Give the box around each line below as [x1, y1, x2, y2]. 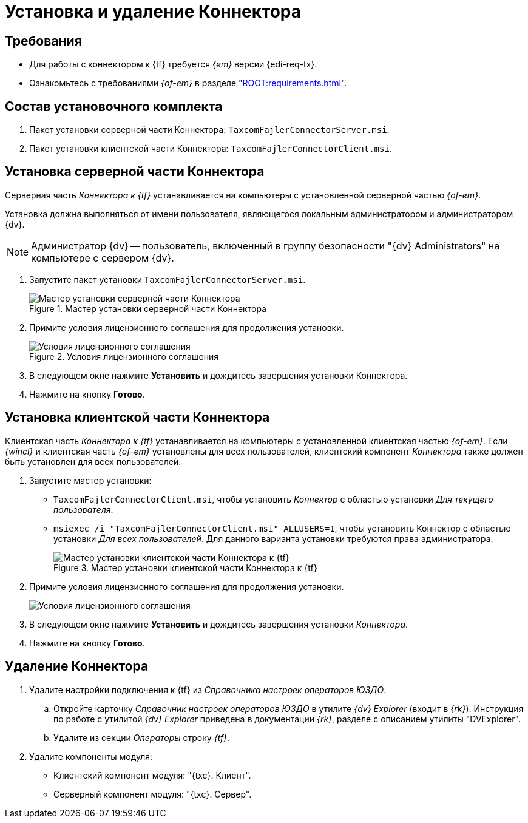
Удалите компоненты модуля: [29, 751, 153, 762]
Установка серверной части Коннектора [5, 164, 265, 180]
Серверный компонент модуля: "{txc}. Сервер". [53, 788, 252, 799]
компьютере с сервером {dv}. [31, 251, 174, 264]
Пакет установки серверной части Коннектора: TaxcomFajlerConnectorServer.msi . [29, 124, 390, 135]
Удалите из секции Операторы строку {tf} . [53, 732, 230, 743]
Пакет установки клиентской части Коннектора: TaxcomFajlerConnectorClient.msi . [29, 143, 392, 154]
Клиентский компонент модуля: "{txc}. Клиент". [53, 770, 251, 781]
